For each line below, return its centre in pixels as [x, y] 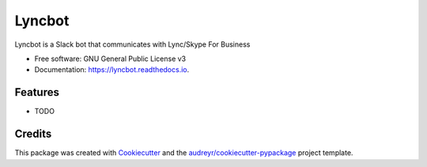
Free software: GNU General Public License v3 [110, 59]
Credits [33, 134]
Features [37, 92]
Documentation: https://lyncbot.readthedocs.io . [112, 70]
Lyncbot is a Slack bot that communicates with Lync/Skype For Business [132, 44]
